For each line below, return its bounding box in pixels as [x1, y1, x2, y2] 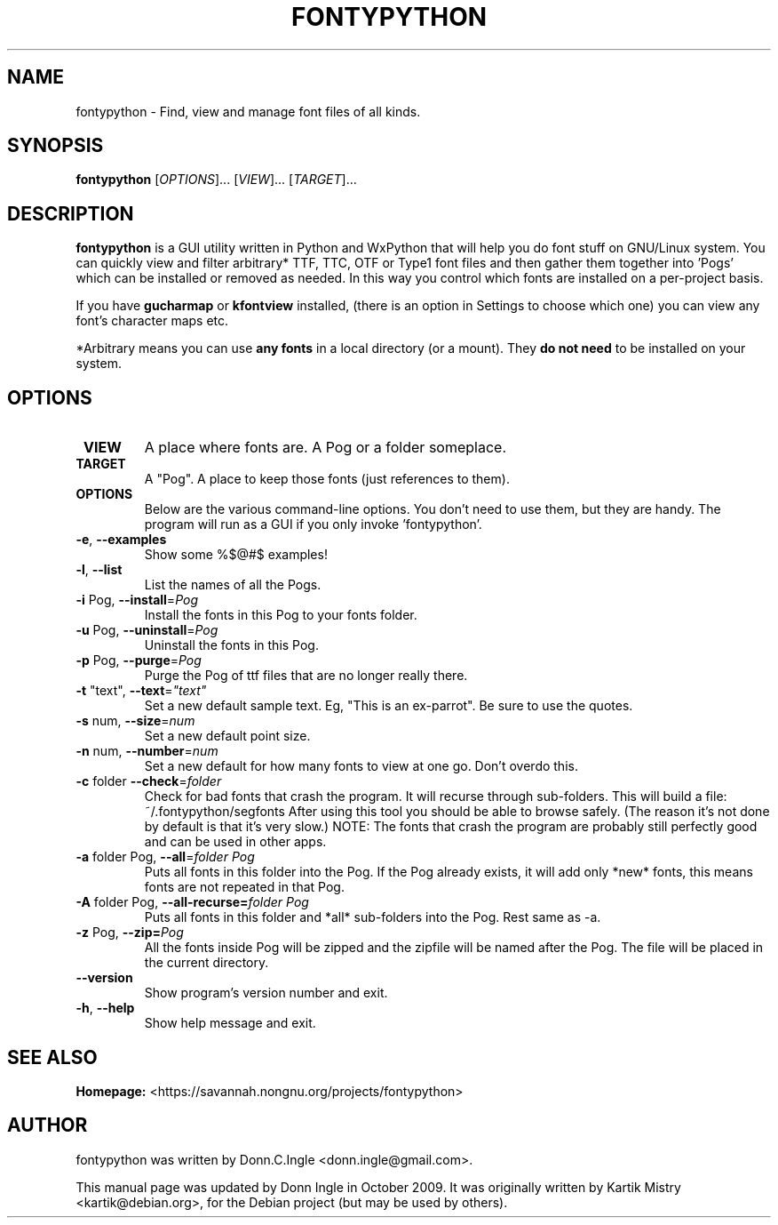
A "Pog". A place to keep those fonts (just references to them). [144, 471, 510, 487]
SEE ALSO [7, 1045, 98, 1069]
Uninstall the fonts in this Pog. [144, 637, 319, 653]
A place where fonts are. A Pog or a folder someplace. [144, 438, 506, 457]
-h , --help [75, 1000, 135, 1016]
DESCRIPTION [7, 202, 134, 225]
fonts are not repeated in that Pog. [144, 879, 345, 895]
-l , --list [75, 562, 123, 578]
